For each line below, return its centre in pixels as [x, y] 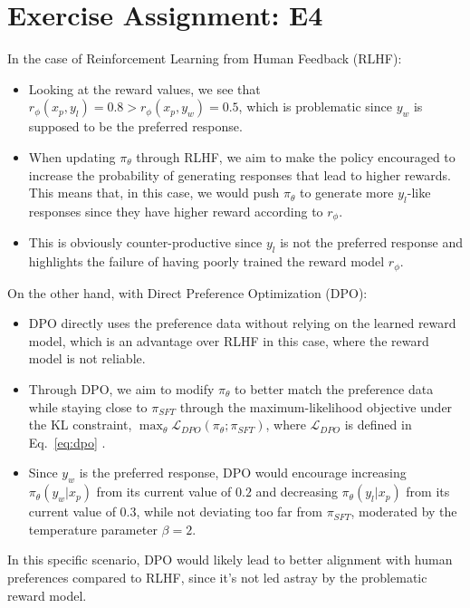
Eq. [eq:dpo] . [67, 442]
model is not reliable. [87, 358]
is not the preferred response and [371, 242]
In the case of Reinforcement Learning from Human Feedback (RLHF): [205, 58]
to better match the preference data [334, 388]
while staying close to [88, 406]
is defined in [378, 425]
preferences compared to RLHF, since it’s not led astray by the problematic [217, 577]
